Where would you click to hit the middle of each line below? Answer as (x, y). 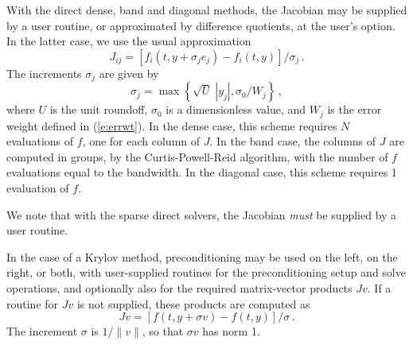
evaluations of (40, 141)
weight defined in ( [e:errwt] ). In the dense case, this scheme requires (172, 125)
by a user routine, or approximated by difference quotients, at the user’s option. (201, 25)
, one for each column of (141, 141)
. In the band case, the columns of (293, 141)
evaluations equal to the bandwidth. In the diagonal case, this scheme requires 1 (202, 172)
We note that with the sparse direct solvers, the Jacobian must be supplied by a (202, 214)
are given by (129, 73)
